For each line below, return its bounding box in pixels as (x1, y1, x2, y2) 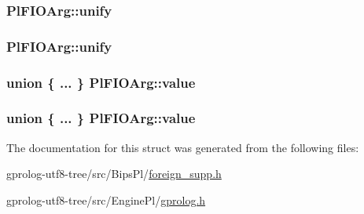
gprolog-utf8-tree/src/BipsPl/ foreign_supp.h (6, 165, 222, 182)
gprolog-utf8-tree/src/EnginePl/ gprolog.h (6, 191, 206, 208)
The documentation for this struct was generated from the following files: (6, 139, 359, 155)
